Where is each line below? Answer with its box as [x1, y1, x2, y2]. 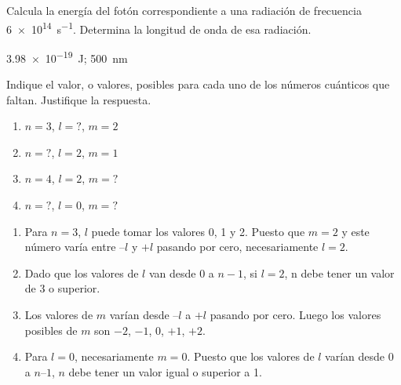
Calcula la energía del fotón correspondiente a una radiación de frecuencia [6, 2, 362, 18]
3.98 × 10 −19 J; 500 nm [6, 47, 128, 66]
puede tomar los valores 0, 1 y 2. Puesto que [91, 223, 305, 239]
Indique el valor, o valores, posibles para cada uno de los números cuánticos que [6, 76, 390, 93]
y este [341, 223, 370, 239]
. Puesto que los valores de [187, 348, 315, 365]
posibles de [24, 321, 78, 338]
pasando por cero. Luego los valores [210, 307, 381, 323]
